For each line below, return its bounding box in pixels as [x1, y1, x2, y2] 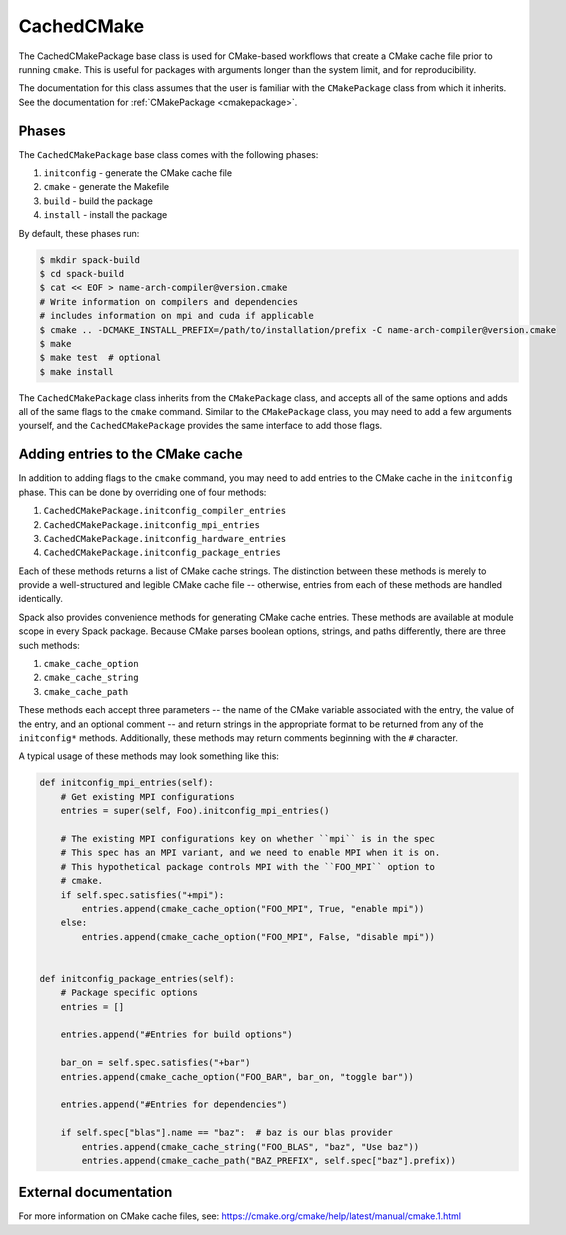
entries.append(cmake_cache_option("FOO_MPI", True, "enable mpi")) [81, 903, 425, 914]
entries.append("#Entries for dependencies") [60, 1099, 288, 1110]
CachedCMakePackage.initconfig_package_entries [43, 547, 282, 559]
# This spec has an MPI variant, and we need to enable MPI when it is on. [60, 847, 441, 859]
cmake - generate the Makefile [43, 181, 170, 193]
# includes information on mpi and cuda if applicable [39, 310, 314, 322]
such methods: [18, 639, 80, 651]
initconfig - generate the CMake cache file [43, 167, 233, 179]
